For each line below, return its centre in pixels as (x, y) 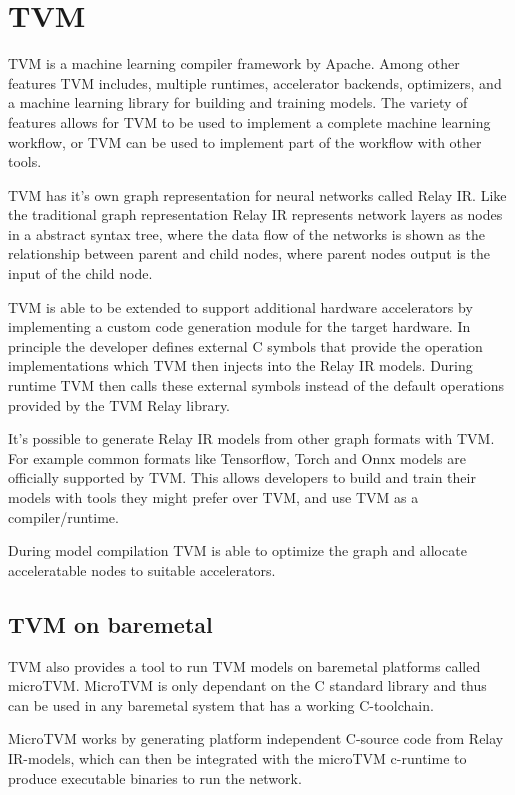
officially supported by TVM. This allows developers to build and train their (242, 477)
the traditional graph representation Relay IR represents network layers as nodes (255, 214)
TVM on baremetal (110, 623)
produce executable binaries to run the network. (155, 777)
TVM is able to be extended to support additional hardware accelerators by (240, 306)
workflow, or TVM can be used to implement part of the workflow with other (245, 141)
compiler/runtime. (63, 516)
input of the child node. (80, 273)
